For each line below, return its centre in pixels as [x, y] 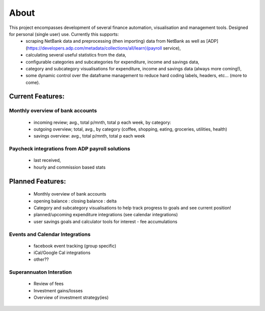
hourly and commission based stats [69, 167]
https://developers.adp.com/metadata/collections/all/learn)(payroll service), [104, 48]
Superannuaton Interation [40, 272]
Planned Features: [38, 181]
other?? [41, 259]
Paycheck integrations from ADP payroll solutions [70, 149]
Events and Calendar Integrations [50, 234]
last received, [47, 160]
